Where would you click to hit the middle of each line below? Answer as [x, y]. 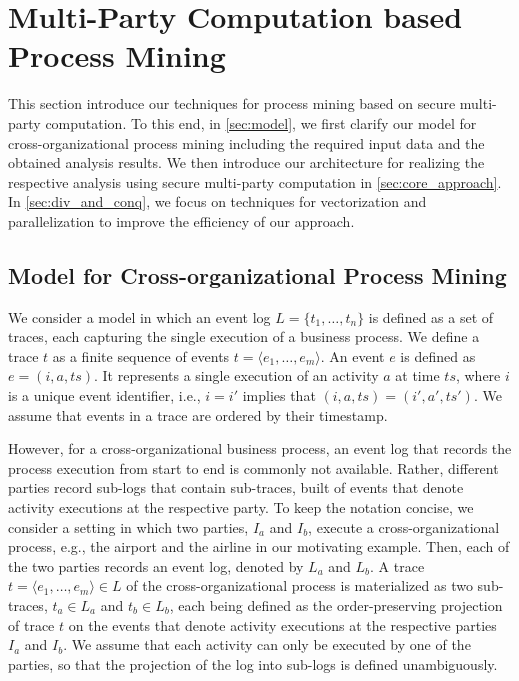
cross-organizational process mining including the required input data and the [246, 142]
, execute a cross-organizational [404, 526]
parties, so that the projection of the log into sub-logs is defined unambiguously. [253, 663]
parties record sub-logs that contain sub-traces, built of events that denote [236, 487]
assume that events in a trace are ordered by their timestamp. [198, 414]
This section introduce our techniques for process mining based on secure [232, 103]
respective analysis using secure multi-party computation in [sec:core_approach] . [255, 181]
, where [478, 375]
